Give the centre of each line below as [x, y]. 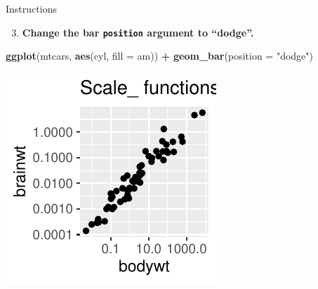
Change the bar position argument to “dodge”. [138, 32]
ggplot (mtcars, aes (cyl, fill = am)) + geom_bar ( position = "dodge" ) [160, 56]
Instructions [31, 8]
